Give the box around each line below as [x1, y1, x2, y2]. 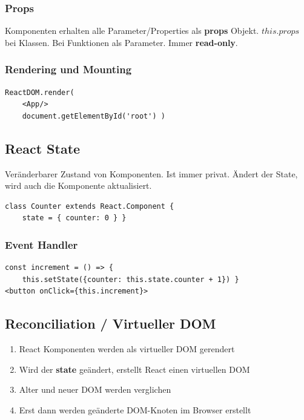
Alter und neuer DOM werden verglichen [19, 383, 171, 396]
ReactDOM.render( [5, 88, 74, 97]
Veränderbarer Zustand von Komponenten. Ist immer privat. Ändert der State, [5, 167, 298, 180]
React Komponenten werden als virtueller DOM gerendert [19, 343, 235, 355]
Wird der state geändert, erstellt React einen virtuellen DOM [19, 363, 250, 375]
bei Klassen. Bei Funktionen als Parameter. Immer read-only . [5, 36, 238, 48]
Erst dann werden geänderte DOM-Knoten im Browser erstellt [19, 403, 251, 416]
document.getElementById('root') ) [22, 111, 165, 120]
